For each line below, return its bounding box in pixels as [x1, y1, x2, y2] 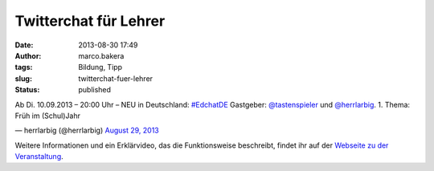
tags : [14, 63, 33, 72]
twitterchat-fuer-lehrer [78, 73, 153, 83]
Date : [14, 40, 34, 50]
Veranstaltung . [14, 152, 63, 161]
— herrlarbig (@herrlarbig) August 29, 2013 [14, 125, 160, 136]
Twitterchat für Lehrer [14, 12, 166, 30]
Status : [14, 85, 40, 95]
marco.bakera [78, 51, 125, 60]
